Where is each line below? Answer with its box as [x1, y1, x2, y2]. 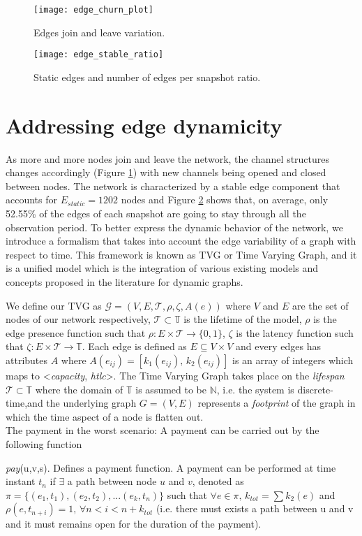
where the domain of [35, 382, 123, 396]
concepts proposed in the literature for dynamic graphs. [6, 274, 243, 289]
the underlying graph [46, 396, 137, 410]
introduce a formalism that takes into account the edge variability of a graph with [6, 233, 356, 248]
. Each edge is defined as [82, 339, 187, 354]
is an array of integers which [232, 352, 354, 367]
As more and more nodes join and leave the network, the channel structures [6, 151, 330, 166]
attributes [6, 352, 48, 367]
